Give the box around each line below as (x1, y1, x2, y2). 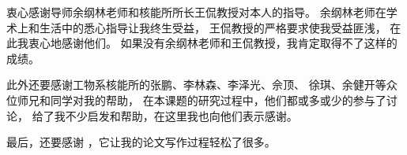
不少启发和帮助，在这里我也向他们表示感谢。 (65, 107, 298, 124)
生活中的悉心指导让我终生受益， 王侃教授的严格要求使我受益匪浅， (39, 19, 386, 35)
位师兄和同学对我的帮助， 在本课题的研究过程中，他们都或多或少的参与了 (6, 91, 386, 108)
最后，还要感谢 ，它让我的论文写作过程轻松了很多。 (6, 134, 276, 150)
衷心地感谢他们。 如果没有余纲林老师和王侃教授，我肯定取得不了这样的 (28, 35, 398, 51)
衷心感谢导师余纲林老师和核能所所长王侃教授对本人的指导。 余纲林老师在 (6, 4, 386, 20)
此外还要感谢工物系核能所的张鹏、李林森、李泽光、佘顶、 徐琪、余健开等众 (6, 76, 398, 93)
